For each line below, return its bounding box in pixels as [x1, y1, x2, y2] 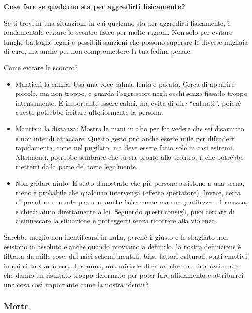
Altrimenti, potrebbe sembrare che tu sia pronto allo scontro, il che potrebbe [15, 152, 244, 162]
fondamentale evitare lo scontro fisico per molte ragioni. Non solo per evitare [4, 27, 233, 37]
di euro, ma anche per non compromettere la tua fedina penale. [4, 46, 192, 56]
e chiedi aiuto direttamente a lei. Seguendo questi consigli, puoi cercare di [15, 206, 235, 216]
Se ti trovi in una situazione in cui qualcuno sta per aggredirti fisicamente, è [4, 17, 231, 28]
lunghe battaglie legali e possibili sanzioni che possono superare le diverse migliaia [4, 36, 248, 47]
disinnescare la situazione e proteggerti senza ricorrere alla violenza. [15, 216, 217, 226]
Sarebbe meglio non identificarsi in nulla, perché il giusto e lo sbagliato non [4, 232, 228, 242]
